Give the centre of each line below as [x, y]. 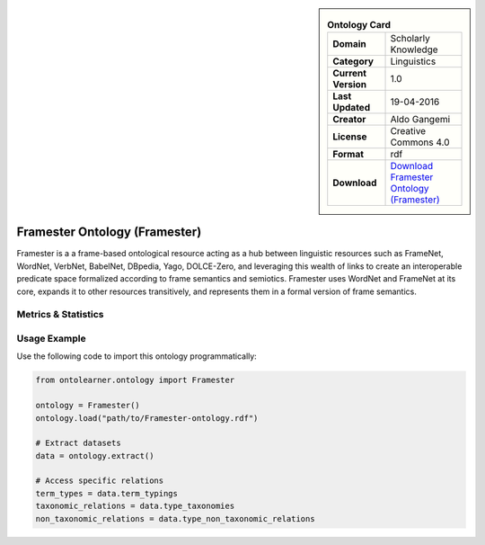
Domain [350, 44]
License [350, 137]
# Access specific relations [100, 481]
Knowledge [414, 49]
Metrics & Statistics [60, 315]
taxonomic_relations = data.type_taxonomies [135, 506]
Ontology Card [359, 25]
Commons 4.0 [420, 142]
